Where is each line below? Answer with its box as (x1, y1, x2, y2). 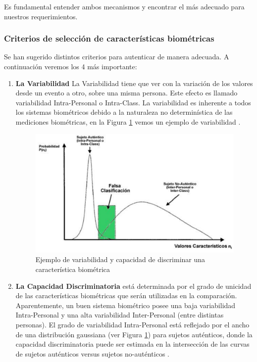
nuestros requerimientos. (4, 11, 78, 21)
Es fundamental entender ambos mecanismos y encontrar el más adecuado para (4, 1, 245, 11)
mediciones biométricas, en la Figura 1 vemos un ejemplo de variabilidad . (15, 116, 241, 127)
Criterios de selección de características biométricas (4, 32, 214, 45)
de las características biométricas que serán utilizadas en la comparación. (15, 290, 237, 301)
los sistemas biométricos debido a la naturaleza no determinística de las (15, 107, 233, 117)
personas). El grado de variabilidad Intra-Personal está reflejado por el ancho (15, 319, 250, 329)
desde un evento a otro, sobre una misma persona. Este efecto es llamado (15, 88, 238, 98)
